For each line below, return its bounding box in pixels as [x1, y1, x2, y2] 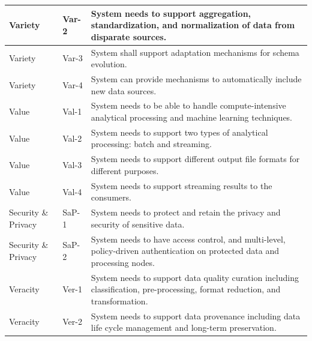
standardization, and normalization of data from [91, 19, 295, 31]
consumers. [91, 191, 131, 204]
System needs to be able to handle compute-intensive [91, 99, 286, 112]
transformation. [91, 294, 148, 307]
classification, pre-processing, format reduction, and [91, 283, 281, 295]
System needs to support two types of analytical [91, 125, 268, 138]
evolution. [91, 58, 127, 70]
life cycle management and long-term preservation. [91, 321, 277, 334]
